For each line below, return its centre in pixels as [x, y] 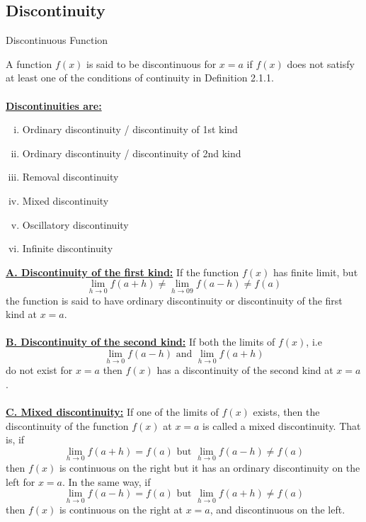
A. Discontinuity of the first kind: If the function [122, 272]
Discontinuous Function [57, 40]
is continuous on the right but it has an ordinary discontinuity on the [210, 467]
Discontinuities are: [54, 105]
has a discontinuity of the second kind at [245, 370]
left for [21, 481]
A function [29, 63]
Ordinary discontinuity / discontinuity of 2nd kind [132, 153]
